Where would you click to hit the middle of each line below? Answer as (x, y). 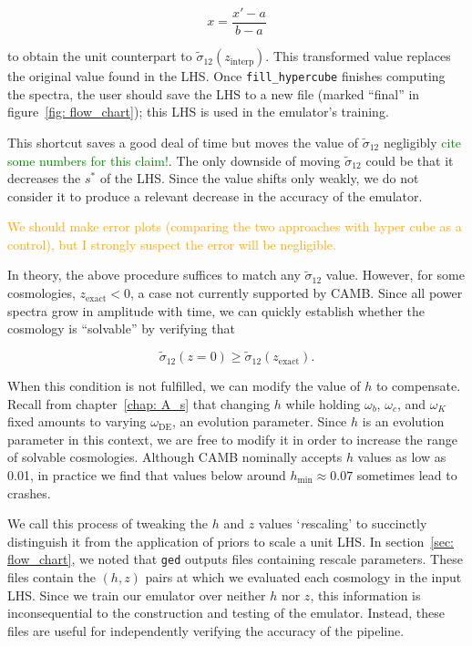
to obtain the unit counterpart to (100, 56)
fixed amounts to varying (77, 421)
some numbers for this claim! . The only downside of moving (174, 160)
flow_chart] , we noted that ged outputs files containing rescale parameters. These (235, 559)
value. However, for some (395, 275)
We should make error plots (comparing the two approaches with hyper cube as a (235, 226)
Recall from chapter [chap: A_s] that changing (139, 403)
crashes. (29, 492)
